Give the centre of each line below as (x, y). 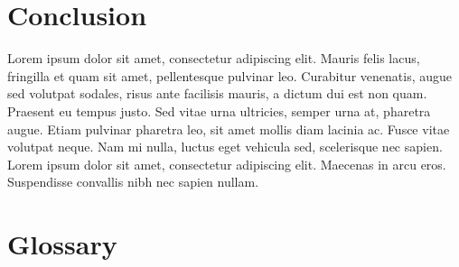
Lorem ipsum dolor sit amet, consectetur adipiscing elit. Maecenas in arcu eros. (227, 164)
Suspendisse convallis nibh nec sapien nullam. (133, 182)
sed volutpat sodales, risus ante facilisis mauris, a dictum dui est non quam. (217, 93)
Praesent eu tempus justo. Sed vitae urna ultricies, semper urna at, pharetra (219, 110)
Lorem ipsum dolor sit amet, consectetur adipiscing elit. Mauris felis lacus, (214, 58)
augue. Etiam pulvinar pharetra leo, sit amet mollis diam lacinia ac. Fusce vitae (229, 129)
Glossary (62, 244)
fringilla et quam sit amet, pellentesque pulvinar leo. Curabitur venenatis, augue (229, 75)
